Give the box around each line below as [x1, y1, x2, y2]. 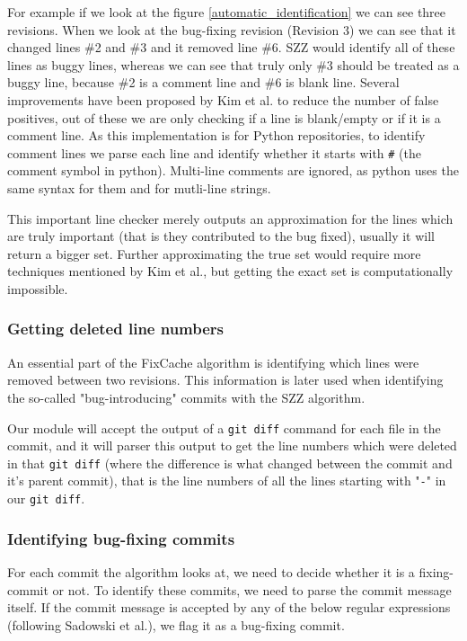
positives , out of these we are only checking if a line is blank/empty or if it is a [7, 108, 441, 127]
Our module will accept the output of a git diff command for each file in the [7, 418, 441, 437]
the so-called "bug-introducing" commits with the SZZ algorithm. [7, 387, 366, 406]
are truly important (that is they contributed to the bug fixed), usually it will [7, 227, 435, 245]
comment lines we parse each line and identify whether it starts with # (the [7, 143, 422, 162]
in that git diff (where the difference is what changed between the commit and [7, 453, 453, 472]
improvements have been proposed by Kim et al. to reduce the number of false [7, 90, 439, 109]
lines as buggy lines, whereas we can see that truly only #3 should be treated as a [7, 55, 460, 74]
